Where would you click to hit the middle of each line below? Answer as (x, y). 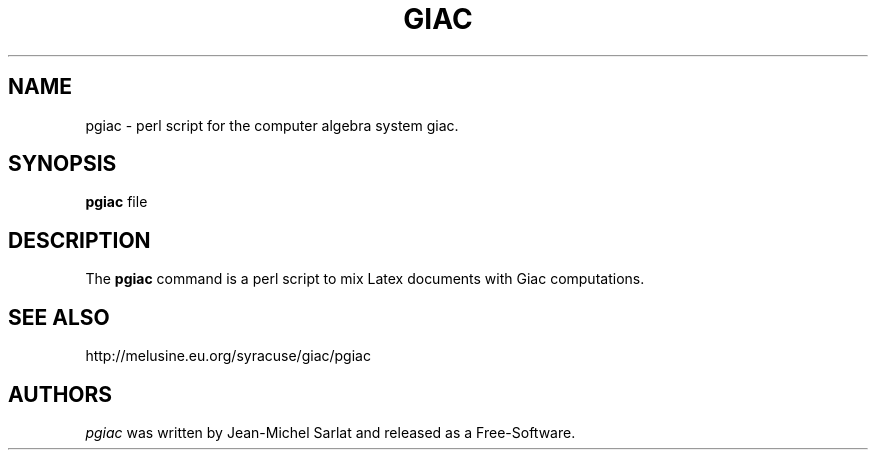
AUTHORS (60, 394)
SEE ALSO (59, 317)
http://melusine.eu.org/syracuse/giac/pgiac (228, 356)
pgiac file (116, 202)
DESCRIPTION (79, 240)
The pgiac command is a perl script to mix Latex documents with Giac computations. (365, 279)
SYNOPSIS (62, 164)
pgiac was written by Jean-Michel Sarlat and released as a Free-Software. (330, 432)
